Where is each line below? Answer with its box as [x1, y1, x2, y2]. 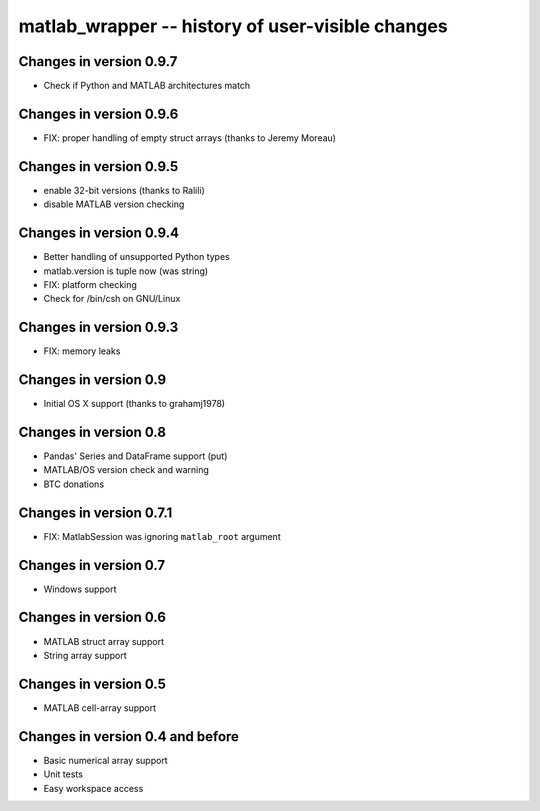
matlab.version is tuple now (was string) [43, 265, 209, 277]
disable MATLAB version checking [43, 198, 185, 210]
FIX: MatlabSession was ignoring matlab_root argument [43, 530, 281, 542]
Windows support [43, 583, 117, 595]
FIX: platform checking [43, 278, 137, 290]
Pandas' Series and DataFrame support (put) [43, 450, 228, 462]
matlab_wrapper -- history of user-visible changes [18, 15, 449, 37]
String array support [43, 649, 127, 661]
